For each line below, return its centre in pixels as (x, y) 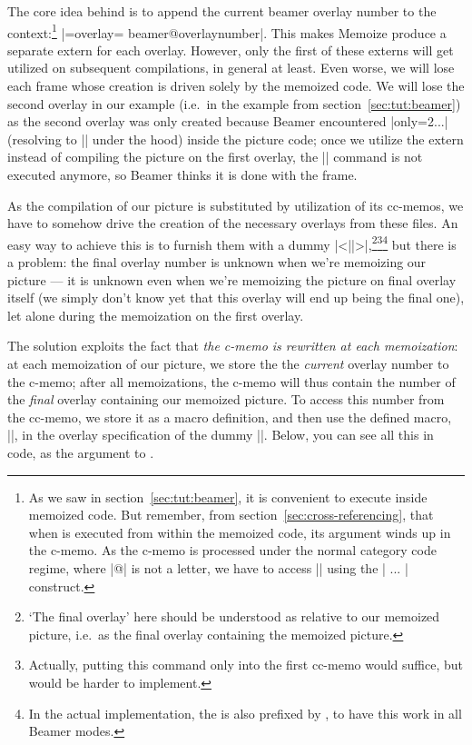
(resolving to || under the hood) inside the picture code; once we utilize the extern (236, 139)
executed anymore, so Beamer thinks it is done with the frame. (182, 174)
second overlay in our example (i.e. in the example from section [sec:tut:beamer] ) (234, 103)
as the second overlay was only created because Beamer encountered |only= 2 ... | (228, 121)
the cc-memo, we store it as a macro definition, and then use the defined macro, (230, 417)
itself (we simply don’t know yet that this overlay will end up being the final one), (236, 298)
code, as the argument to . (81, 452)
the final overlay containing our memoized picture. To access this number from (226, 399)
